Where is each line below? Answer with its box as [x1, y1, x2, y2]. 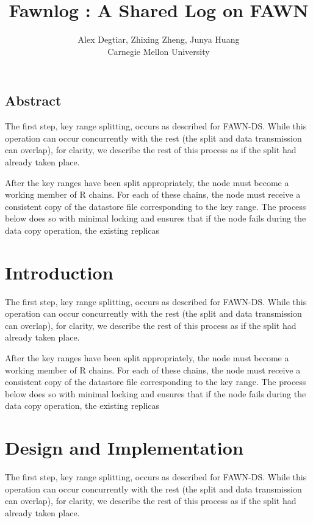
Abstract [5, 91, 62, 110]
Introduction [5, 259, 113, 284]
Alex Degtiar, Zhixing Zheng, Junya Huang [77, 33, 240, 46]
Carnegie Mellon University [107, 45, 210, 57]
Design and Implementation [5, 435, 243, 460]
